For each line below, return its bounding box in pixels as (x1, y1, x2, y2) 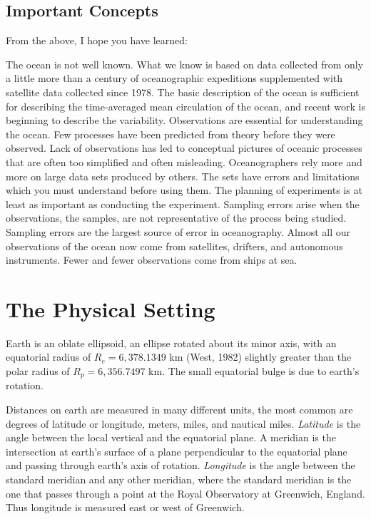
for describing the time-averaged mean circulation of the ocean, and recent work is (6, 98, 365, 113)
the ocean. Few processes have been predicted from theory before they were (6, 126, 335, 141)
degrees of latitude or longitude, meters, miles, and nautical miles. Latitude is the (6, 416, 361, 431)
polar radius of (6, 364, 70, 379)
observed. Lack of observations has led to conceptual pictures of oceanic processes (6, 140, 362, 155)
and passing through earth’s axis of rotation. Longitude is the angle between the (6, 458, 355, 473)
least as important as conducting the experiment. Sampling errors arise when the (6, 196, 360, 211)
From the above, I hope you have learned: (6, 33, 188, 48)
